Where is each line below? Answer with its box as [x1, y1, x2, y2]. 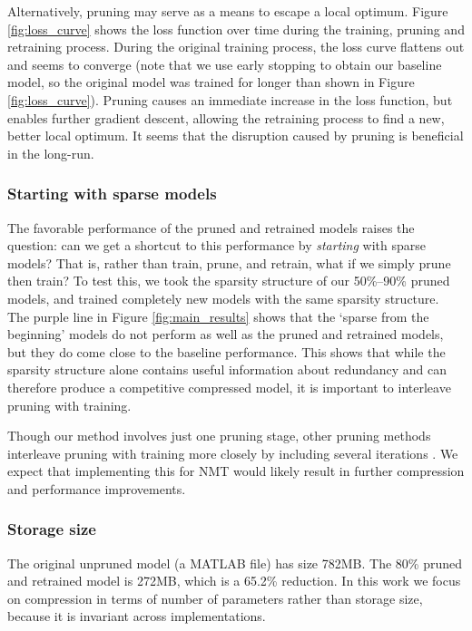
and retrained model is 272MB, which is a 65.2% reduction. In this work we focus [7, 571, 461, 590]
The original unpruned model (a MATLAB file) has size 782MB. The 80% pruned [7, 553, 462, 572]
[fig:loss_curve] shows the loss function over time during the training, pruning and [7, 19, 465, 38]
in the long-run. [7, 143, 94, 162]
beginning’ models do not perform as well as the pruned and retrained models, [7, 325, 444, 344]
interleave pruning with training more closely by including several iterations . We [7, 443, 458, 462]
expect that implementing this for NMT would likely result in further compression [7, 461, 465, 481]
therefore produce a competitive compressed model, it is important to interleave [7, 377, 451, 396]
